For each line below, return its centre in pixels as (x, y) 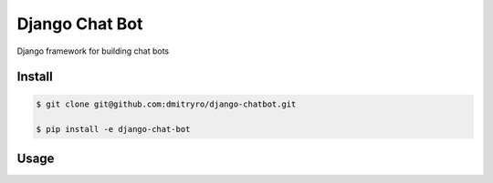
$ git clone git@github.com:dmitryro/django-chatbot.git (166, 104)
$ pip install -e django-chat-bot (113, 129)
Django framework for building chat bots (93, 51)
